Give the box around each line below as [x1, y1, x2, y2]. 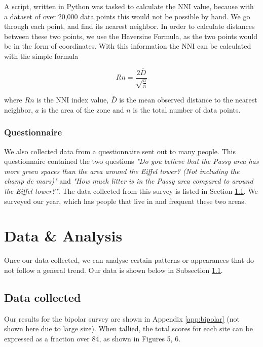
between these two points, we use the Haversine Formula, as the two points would [4, 30, 257, 41]
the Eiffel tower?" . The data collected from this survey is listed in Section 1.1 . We [4, 186, 258, 196]
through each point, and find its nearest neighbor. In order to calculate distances [4, 21, 255, 31]
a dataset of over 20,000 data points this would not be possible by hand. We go [4, 11, 250, 21]
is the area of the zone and [41, 104, 124, 115]
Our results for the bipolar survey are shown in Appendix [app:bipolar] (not [4, 313, 240, 324]
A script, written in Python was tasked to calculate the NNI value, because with [4, 1, 254, 11]
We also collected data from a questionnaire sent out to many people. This [4, 146, 236, 156]
